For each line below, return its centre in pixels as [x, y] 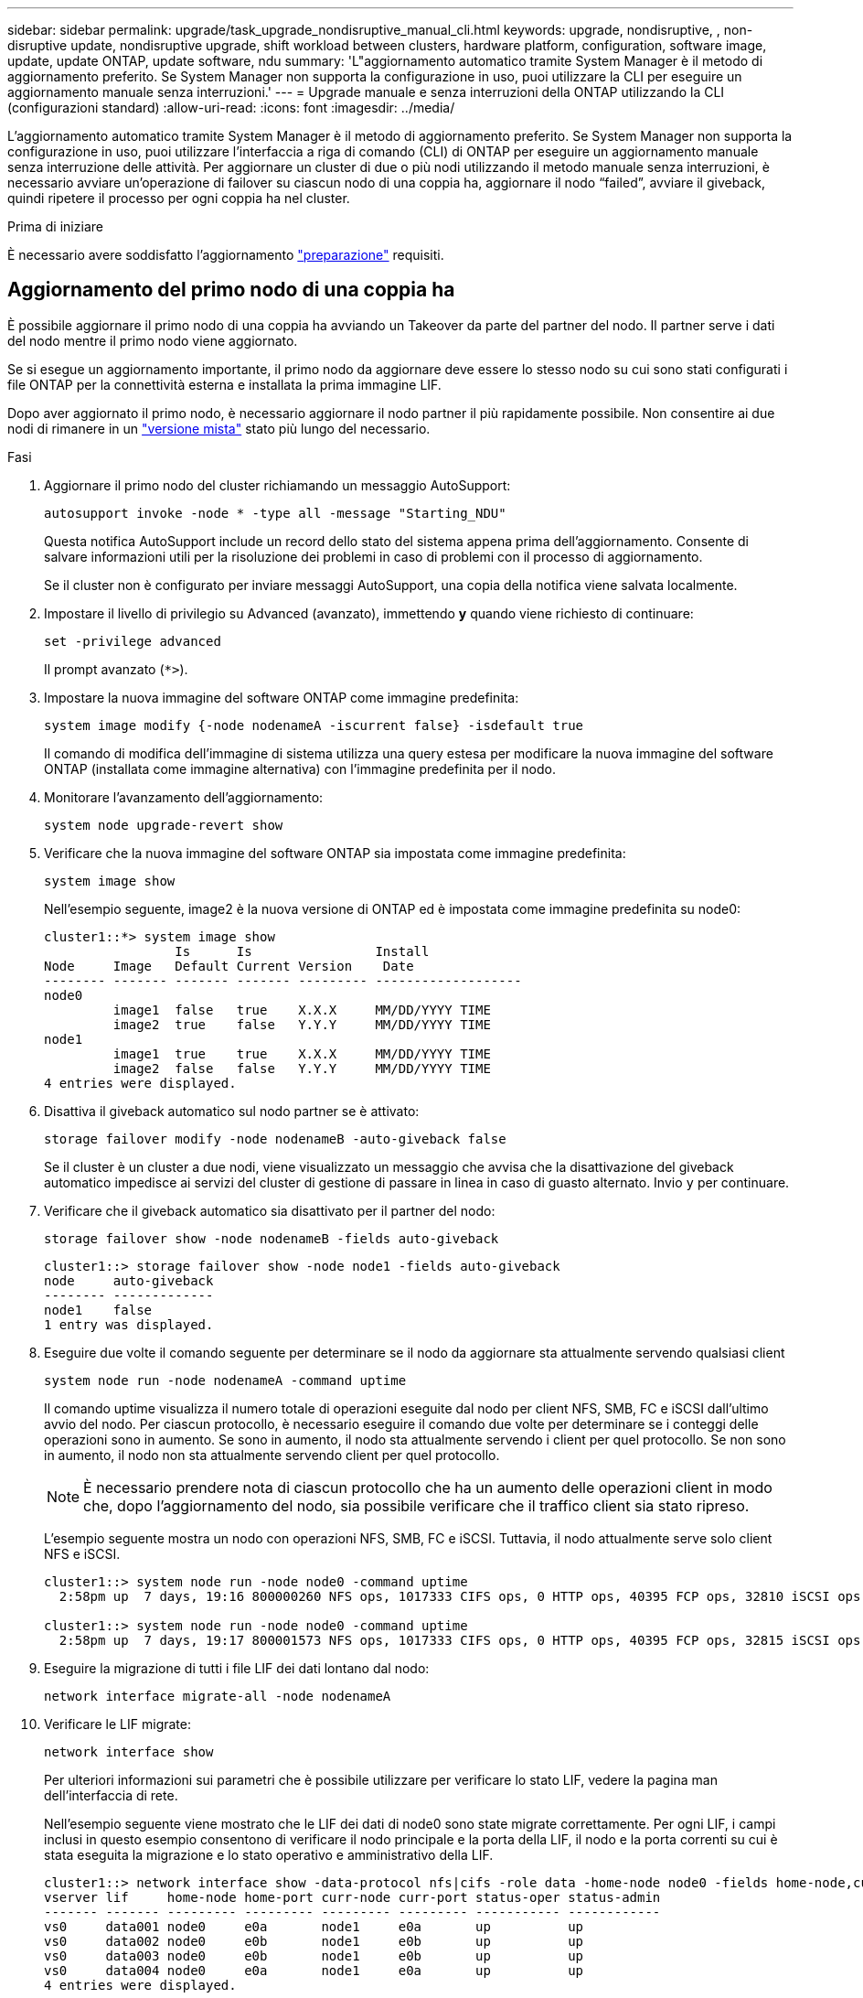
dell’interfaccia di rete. [111, 1795]
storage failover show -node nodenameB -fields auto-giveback [272, 1238]
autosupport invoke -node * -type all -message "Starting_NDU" [275, 513]
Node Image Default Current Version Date [229, 966]
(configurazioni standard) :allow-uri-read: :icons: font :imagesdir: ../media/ [231, 107]
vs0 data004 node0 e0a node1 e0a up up [314, 1970]
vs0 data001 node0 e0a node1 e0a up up [314, 1926]
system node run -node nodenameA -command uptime [225, 1380]
